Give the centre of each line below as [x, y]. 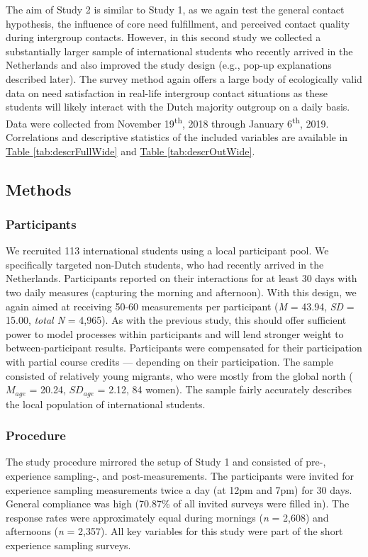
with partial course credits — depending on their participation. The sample [170, 361]
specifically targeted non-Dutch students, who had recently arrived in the [165, 264]
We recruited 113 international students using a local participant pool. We [167, 251]
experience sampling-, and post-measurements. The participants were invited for [180, 475]
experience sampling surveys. [68, 545]
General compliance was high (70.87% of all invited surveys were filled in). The [178, 503]
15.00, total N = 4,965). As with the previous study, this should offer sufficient [176, 320]
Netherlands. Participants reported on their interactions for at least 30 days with [182, 278]
